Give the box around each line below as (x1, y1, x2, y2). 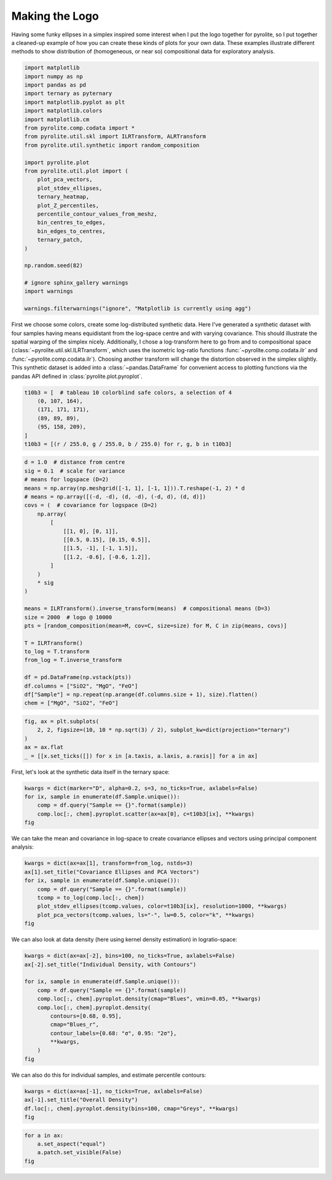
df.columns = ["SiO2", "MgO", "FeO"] (24, 682, 138, 690)
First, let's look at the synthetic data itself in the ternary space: (11, 768, 170, 776)
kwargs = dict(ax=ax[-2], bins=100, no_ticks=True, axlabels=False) (24, 953, 235, 959)
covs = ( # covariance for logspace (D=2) (24, 502, 158, 509)
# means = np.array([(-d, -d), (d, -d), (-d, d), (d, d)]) (24, 494, 206, 500)
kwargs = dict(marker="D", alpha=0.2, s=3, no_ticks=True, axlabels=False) (24, 784, 258, 792)
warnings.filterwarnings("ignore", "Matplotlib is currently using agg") (24, 305, 251, 312)
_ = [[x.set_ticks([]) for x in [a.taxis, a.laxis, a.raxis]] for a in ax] (24, 752, 258, 759)
